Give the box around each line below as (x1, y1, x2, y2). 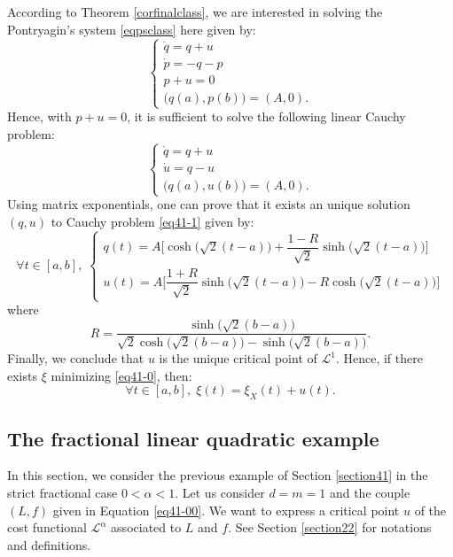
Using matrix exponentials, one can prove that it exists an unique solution (7, 195, 410, 213)
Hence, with (7, 107, 72, 126)
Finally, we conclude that (7, 349, 144, 367)
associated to (111, 518, 182, 537)
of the (414, 500, 447, 519)
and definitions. (7, 535, 91, 553)
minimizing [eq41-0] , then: (51, 366, 192, 384)
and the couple (329, 483, 410, 501)
